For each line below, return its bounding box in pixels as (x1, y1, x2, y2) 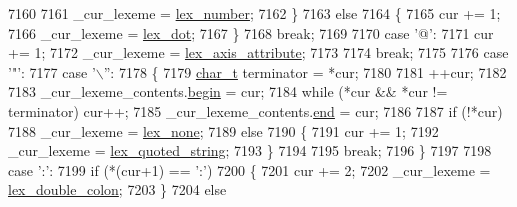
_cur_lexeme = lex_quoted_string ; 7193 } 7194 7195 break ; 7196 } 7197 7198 (8, 140, 492, 161)
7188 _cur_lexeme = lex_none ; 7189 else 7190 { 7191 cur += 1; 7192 (8, 120, 439, 141)
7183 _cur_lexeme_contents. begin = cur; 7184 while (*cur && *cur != (8, 81, 448, 102)
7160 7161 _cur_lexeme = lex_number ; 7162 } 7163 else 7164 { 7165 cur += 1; (8, 3, 501, 23)
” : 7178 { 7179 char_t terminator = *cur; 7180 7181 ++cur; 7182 (103, 61, 507, 82)
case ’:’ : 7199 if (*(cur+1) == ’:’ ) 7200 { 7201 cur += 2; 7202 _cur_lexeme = (8, 159, 491, 180)
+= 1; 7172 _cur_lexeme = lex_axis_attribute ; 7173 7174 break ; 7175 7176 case (8, 42, 509, 63)
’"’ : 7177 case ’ (8, 61, 96, 82)
